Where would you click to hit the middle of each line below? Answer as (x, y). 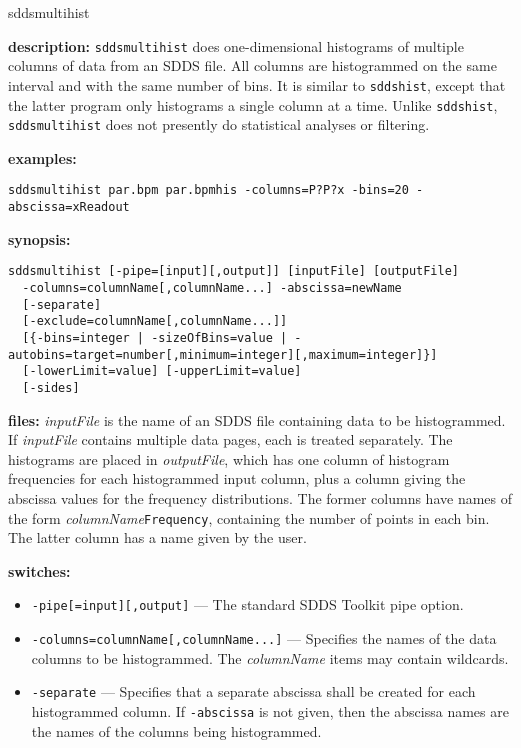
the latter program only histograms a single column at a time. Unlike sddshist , (253, 104)
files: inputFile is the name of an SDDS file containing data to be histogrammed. (257, 419)
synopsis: (39, 238)
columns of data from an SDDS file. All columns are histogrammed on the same (252, 65)
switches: (39, 570)
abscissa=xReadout (69, 207)
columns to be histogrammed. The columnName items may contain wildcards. (270, 657)
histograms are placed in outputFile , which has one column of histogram (229, 458)
